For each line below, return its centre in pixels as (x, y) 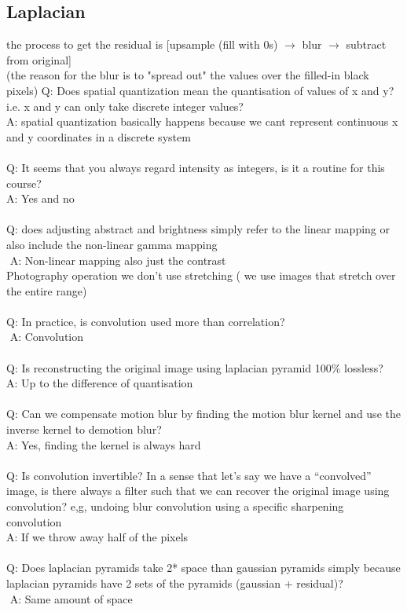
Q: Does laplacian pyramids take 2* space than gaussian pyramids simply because (203, 568)
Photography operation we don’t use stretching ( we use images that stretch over (201, 275)
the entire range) (47, 290)
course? (24, 183)
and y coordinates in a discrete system (99, 136)
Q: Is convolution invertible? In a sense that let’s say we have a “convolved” (189, 475)
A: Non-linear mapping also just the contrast (118, 260)
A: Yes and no (40, 198)
